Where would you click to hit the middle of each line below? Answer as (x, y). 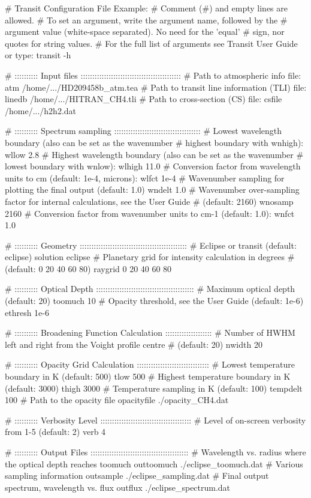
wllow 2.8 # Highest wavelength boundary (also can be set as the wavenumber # (154, 154)
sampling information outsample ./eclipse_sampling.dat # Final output (137, 475)
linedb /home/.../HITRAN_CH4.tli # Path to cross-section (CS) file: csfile (144, 99)
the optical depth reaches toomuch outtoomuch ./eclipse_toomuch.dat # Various (154, 463)
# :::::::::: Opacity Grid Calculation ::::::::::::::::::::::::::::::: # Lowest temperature (150, 364)
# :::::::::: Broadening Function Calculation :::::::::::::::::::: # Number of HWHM (150, 333)
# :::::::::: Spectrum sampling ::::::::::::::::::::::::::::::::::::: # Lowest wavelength (144, 131)
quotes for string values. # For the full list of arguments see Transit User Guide (151, 43)
